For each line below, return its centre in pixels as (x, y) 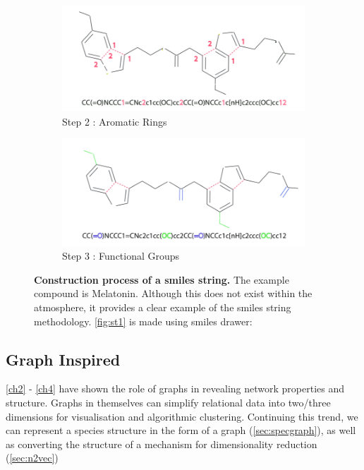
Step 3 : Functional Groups (121, 256)
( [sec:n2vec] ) (32, 458)
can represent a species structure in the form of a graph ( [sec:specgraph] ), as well (181, 430)
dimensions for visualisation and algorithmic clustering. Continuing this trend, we (182, 416)
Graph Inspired (63, 359)
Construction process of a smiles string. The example (162, 279)
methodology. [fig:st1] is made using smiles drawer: (143, 321)
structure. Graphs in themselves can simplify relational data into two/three (168, 403)
